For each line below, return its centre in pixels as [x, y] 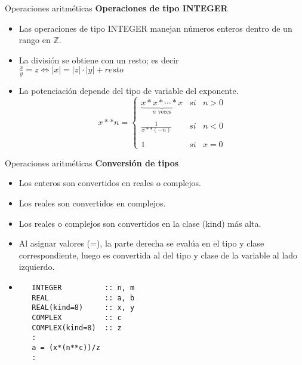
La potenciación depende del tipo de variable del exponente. [129, 91]
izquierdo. [37, 267]
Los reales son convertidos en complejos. [92, 203]
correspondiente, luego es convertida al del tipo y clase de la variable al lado [158, 255]
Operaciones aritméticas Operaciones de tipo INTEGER [116, 8]
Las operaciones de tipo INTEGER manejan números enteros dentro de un [155, 28]
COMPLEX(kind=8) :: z [77, 328]
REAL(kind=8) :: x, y [83, 308]
